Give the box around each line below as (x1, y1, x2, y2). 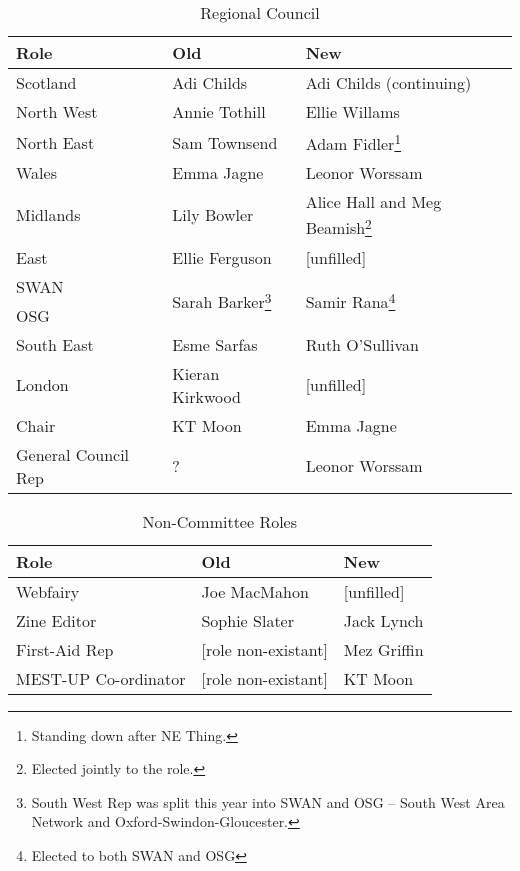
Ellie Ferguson (172, 245, 272, 269)
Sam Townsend (172, 130, 278, 154)
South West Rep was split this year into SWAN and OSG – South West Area (31, 791, 505, 812)
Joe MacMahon (201, 579, 309, 603)
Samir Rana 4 (305, 287, 396, 314)
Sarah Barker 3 (172, 287, 272, 314)
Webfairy (16, 579, 80, 603)
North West (16, 100, 98, 123)
